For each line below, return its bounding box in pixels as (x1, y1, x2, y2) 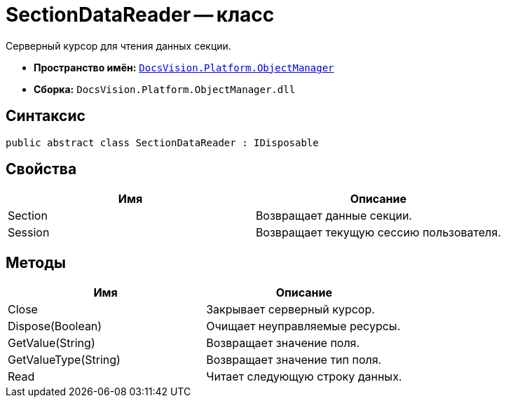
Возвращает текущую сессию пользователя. (255, 225, 501, 240)
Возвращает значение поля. (206, 336, 360, 351)
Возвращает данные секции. (255, 208, 412, 223)
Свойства (6, 160, 77, 178)
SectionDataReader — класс (6, 3, 275, 27)
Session (8, 225, 50, 240)
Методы (6, 253, 66, 271)
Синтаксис (6, 107, 86, 125)
